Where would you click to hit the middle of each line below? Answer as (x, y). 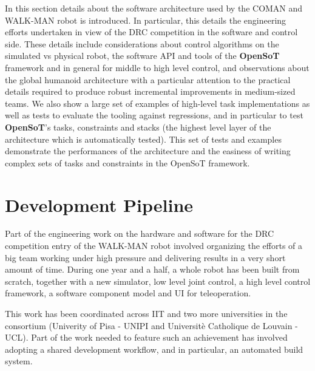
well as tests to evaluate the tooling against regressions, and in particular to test (154, 115)
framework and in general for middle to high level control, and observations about (157, 67)
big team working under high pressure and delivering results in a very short (145, 257)
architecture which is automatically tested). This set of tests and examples (143, 139)
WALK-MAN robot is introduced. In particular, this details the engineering (146, 20)
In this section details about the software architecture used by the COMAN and (154, 8)
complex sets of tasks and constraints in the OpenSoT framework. (127, 162)
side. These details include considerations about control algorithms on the (142, 43)
